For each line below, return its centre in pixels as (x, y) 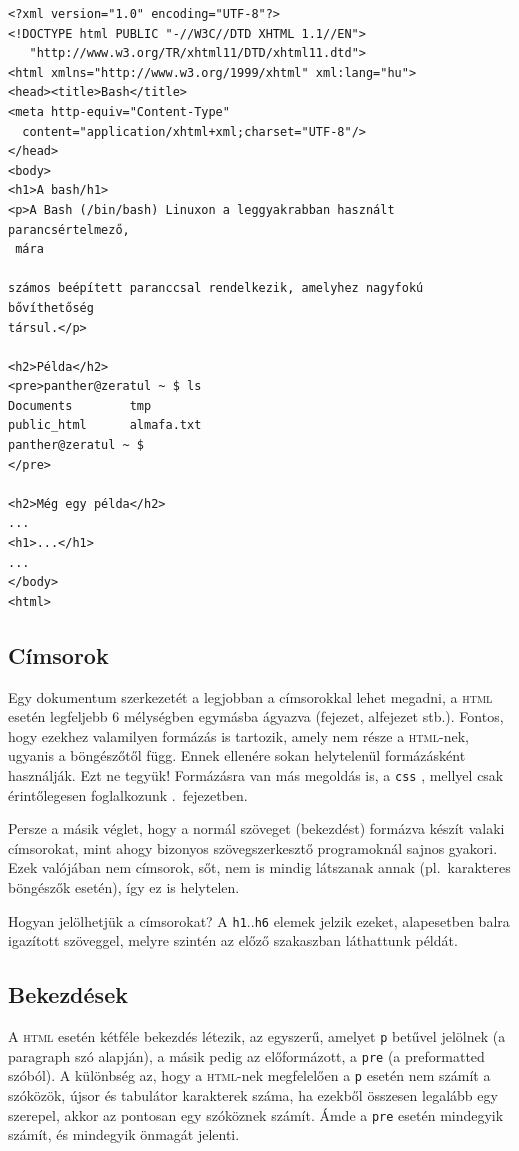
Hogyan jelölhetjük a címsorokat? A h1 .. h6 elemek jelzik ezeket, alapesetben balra (259, 920)
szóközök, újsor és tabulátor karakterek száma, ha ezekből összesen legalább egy (253, 1095)
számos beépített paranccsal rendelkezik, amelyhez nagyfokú (216, 288)
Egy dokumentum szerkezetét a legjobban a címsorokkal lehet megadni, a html (250, 696)
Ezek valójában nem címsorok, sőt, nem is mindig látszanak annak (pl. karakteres (259, 867)
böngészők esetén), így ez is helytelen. (124, 887)
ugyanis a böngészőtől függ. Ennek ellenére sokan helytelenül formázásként (237, 755)
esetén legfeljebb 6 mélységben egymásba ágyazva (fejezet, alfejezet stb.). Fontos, (256, 716)
